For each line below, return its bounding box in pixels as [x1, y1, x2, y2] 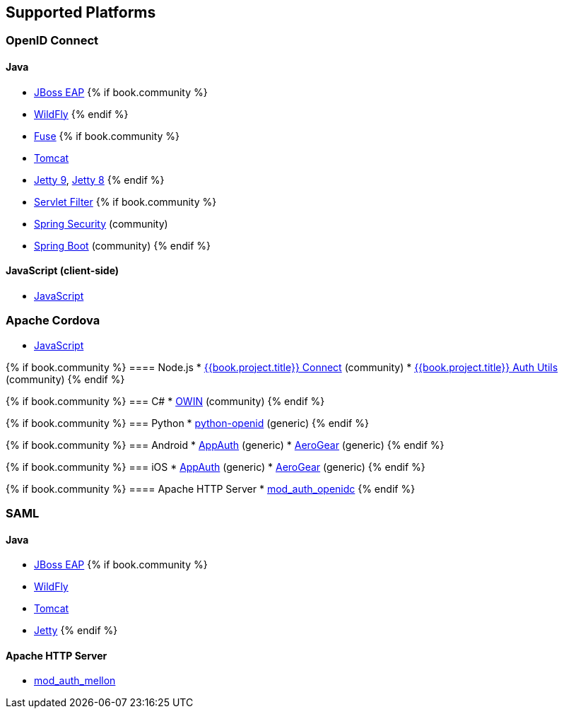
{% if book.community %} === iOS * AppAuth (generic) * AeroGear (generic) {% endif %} [6, 460, 425, 473]
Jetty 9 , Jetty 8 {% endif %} [34, 173, 165, 186]
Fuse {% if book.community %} [34, 129, 180, 142]
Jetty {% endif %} [34, 624, 118, 637]
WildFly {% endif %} [34, 107, 129, 120]
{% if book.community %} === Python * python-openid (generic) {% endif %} [6, 416, 369, 429]
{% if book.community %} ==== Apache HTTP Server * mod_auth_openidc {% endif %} [6, 482, 416, 495]
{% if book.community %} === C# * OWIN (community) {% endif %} [6, 394, 325, 407]
